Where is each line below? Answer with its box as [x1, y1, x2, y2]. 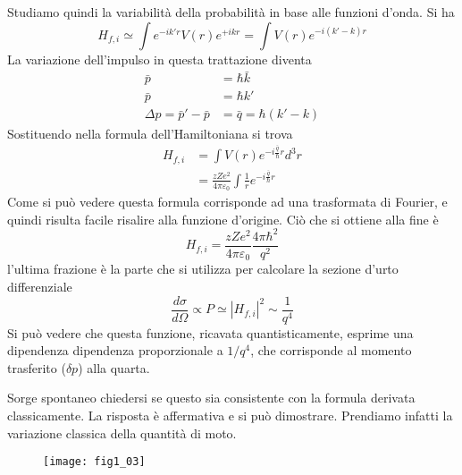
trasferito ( [7, 358, 66, 377]
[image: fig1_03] [43, 455, 146, 469]
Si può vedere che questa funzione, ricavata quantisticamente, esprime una [7, 323, 414, 342]
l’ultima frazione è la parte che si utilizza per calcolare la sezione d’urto [7, 259, 399, 278]
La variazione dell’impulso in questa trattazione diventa [7, 49, 312, 68]
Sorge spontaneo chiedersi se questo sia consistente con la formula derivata [7, 388, 416, 407]
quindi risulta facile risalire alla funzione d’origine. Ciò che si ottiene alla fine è [7, 209, 439, 228]
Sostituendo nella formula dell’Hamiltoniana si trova [7, 123, 293, 142]
